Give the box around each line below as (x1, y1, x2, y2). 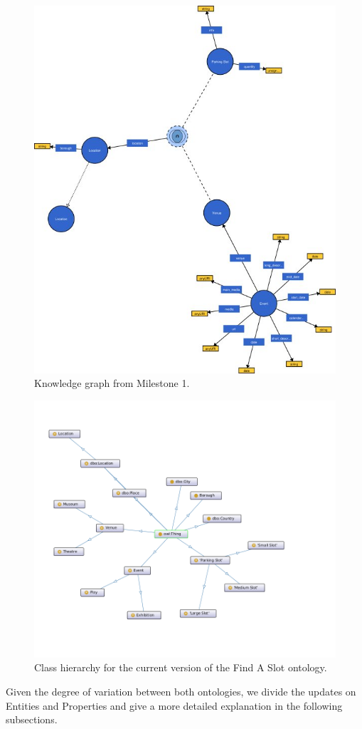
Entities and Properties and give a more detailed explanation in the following (6, 698, 343, 713)
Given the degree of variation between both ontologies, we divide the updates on (6, 684, 356, 699)
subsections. (6, 712, 58, 727)
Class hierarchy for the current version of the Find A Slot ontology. (34, 660, 327, 675)
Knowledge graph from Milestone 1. (34, 376, 190, 391)
